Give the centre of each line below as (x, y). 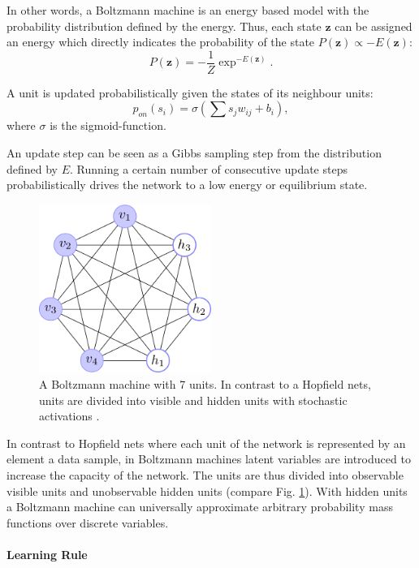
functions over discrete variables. (88, 522)
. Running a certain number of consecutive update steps (209, 168)
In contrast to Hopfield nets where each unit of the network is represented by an (206, 443)
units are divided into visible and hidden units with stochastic (193, 400)
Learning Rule (47, 554)
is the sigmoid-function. (108, 125)
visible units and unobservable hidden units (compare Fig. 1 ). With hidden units (207, 491)
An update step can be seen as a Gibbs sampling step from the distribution (194, 153)
